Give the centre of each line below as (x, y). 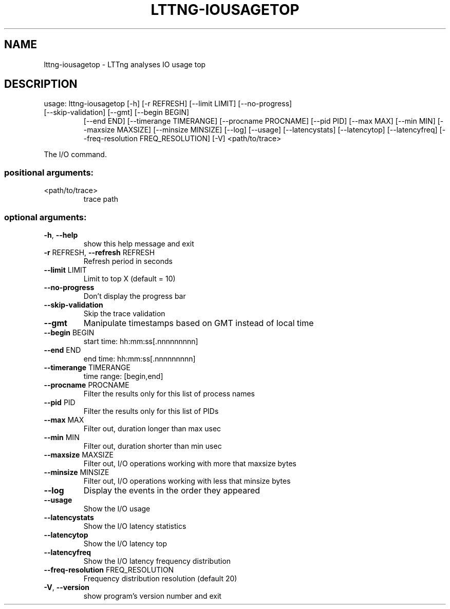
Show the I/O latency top (125, 543)
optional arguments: (45, 217)
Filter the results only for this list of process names (169, 393)
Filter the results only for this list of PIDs (151, 411)
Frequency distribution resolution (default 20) (160, 578)
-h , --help (61, 235)
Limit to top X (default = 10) (129, 278)
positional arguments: (49, 172)
